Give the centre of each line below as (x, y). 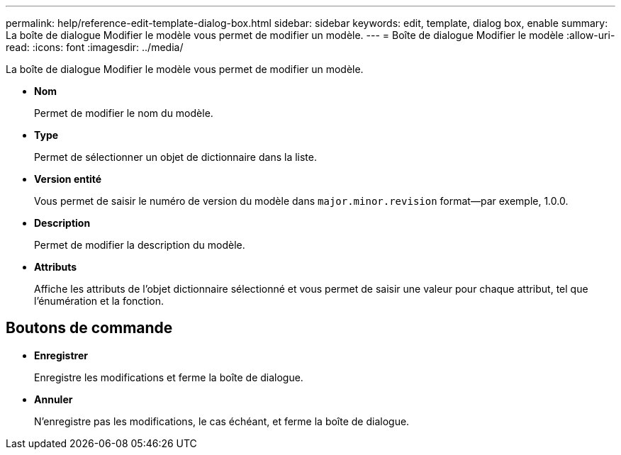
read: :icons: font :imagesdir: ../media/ (95, 47)
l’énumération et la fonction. (99, 301)
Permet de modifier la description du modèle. (140, 245)
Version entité (68, 179)
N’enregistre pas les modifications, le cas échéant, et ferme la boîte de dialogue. (222, 421)
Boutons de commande (89, 328)
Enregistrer (61, 355)
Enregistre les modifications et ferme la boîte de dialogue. (169, 377)
